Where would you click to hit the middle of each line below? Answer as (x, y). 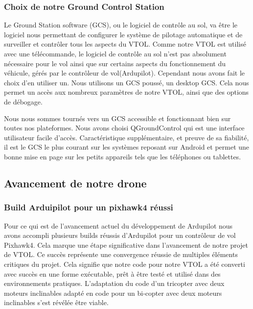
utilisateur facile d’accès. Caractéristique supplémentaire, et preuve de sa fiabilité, (126, 137)
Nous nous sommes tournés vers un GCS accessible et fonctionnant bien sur (117, 118)
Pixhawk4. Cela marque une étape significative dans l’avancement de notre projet (126, 245)
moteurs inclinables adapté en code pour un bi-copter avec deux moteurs (113, 293)
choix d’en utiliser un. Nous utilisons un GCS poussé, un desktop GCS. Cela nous (126, 82)
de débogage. (23, 101)
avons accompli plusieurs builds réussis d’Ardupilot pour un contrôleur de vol (120, 235)
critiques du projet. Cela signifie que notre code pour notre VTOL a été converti (125, 264)
